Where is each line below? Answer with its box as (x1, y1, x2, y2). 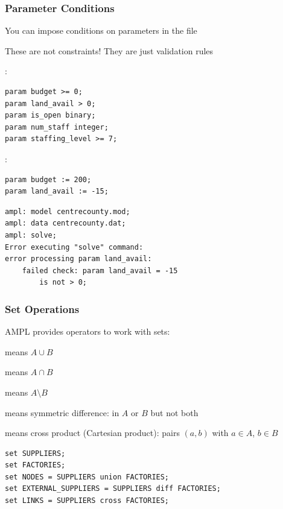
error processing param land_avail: (5, 255, 152, 264)
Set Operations (5, 301, 80, 316)
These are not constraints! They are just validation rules (5, 44, 214, 57)
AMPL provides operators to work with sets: (5, 325, 170, 338)
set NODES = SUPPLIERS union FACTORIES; (5, 472, 170, 481)
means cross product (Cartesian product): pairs (5, 426, 180, 439)
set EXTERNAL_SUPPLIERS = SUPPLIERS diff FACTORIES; (5, 484, 221, 493)
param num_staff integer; (5, 122, 109, 131)
